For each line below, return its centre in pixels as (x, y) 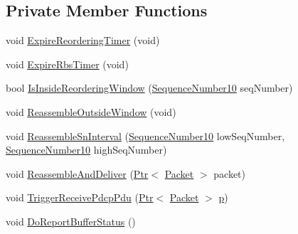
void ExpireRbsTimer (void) (67, 64)
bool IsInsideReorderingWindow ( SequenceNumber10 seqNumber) (149, 88)
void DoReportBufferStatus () (71, 221)
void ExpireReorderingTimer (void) (83, 40)
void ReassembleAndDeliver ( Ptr (77, 173)
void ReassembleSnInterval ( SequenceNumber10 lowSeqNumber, (145, 135)
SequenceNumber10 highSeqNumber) (86, 150)
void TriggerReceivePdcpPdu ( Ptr (80, 197)
